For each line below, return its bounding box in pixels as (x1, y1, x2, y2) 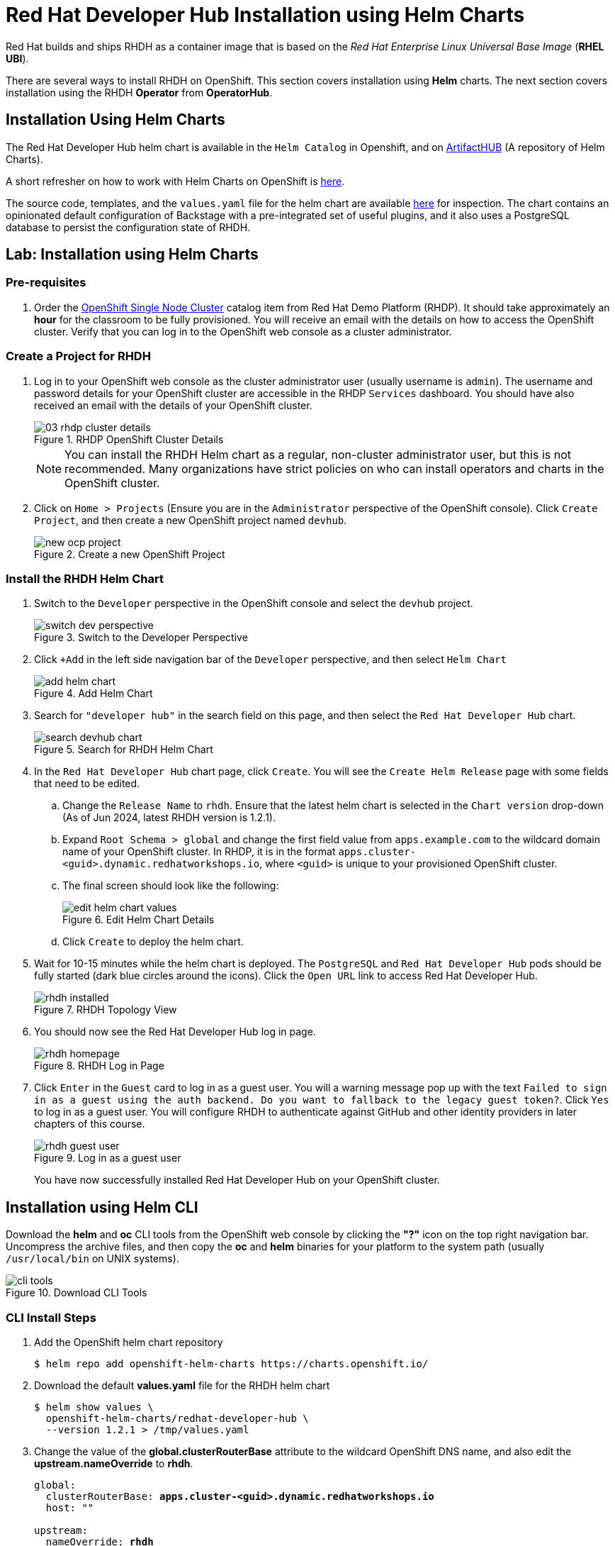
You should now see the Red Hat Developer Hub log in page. (34, 1025, 316, 1038)
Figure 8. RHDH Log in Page (34, 1060, 164, 1072)
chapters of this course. (34, 1118, 145, 1130)
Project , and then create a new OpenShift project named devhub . (34, 513, 347, 526)
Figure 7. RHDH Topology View (34, 1003, 177, 1016)
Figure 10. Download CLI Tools (6, 1286, 147, 1299)
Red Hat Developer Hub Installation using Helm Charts (6, 3, 525, 27)
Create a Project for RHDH (6, 349, 151, 364)
